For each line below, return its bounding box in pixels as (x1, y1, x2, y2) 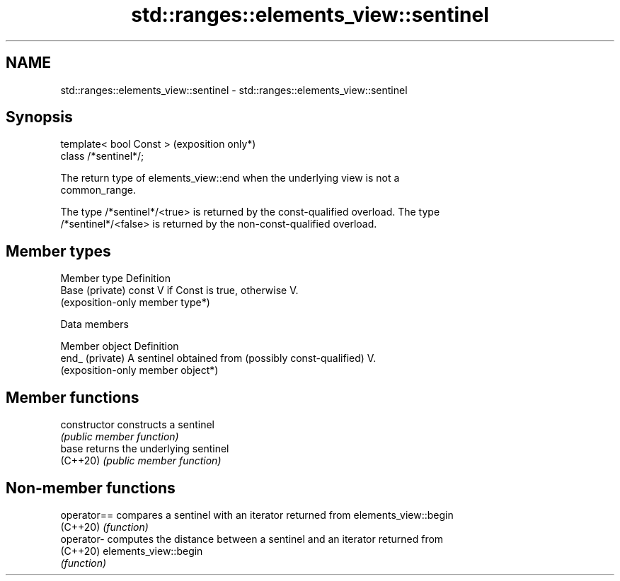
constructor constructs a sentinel (60, 418, 214, 431)
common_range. (60, 184, 137, 196)
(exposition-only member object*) (60, 364, 219, 377)
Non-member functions (6, 479, 176, 497)
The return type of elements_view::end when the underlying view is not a (60, 172, 400, 184)
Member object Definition (60, 340, 179, 353)
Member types (6, 242, 111, 260)
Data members (60, 318, 129, 331)
